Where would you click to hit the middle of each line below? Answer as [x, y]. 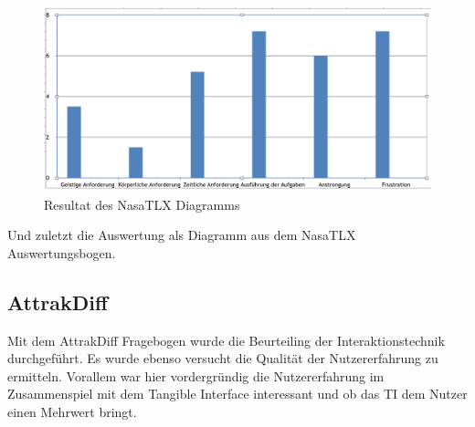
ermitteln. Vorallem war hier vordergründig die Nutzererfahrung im [196, 375]
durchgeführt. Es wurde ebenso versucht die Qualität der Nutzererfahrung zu [223, 358]
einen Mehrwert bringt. [72, 412]
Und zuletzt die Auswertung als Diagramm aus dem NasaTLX [182, 235]
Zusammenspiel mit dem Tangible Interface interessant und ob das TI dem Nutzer [237, 394]
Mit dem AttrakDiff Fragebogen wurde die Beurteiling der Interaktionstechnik [226, 340]
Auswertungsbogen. [62, 252]
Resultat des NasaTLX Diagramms [142, 204]
